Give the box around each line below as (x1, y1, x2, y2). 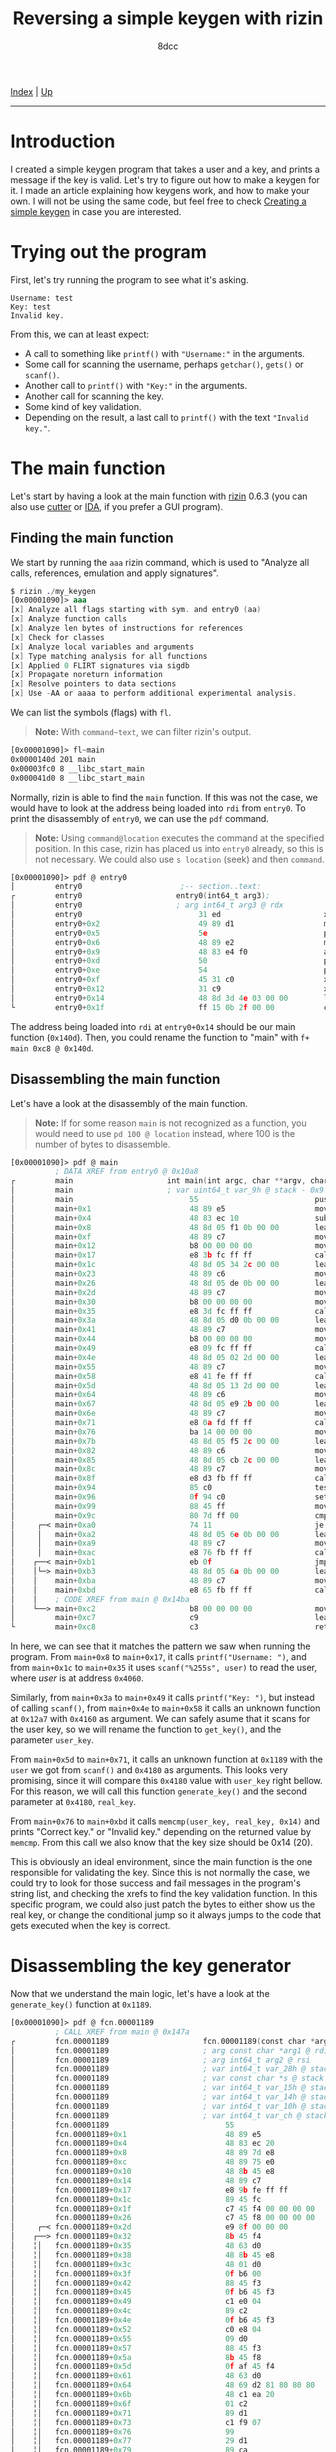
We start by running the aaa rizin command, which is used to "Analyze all (10, 556, 310, 568)
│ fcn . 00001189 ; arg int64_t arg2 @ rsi (10, 2055, 311, 2065)
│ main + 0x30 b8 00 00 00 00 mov (10, 1297, 329, 1307)
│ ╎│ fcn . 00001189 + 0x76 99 (10, 2427, 235, 2437)
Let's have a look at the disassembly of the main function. (10, 1097, 248, 1109)
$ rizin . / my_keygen (10, 586, 97, 596)
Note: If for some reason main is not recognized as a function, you (34, 1117, 307, 1129)
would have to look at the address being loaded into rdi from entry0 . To (10, 802, 307, 814)
